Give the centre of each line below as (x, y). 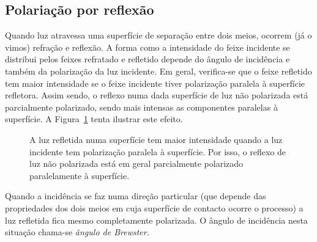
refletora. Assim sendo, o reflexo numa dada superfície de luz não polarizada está (157, 95)
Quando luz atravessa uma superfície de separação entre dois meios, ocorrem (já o (158, 35)
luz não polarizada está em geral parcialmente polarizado (136, 163)
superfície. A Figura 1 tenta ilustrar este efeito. (94, 119)
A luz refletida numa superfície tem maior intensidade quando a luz (156, 139)
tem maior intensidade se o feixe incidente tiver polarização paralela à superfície (155, 83)
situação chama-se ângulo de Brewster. (77, 232)
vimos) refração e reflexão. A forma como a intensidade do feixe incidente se (147, 47)
